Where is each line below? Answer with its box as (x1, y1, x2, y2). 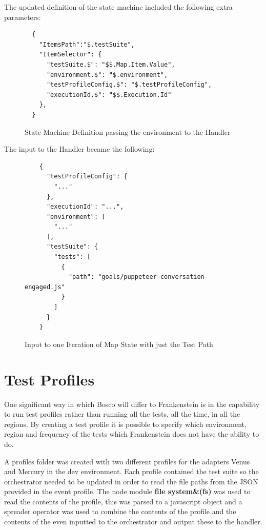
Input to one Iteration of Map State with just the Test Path (25, 338, 213, 349)
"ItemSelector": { (39, 51, 102, 58)
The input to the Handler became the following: (4, 144, 155, 154)
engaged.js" (25, 283, 65, 291)
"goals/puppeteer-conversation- (98, 273, 208, 281)
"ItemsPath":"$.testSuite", (39, 40, 135, 48)
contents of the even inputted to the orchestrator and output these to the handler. (4, 516, 262, 527)
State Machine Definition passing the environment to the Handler (25, 126, 231, 137)
